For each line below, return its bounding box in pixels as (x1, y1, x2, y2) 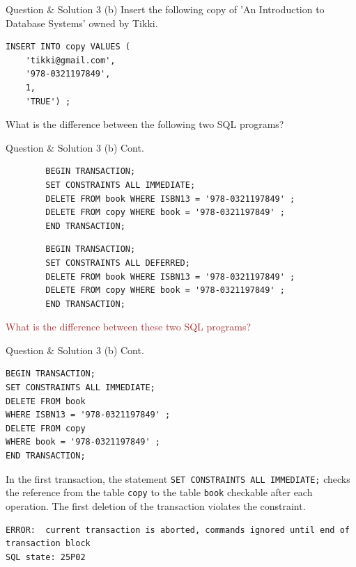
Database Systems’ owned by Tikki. (6, 15, 158, 30)
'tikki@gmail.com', (25, 55, 116, 65)
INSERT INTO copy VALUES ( (6, 42, 130, 52)
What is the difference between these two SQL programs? (6, 319, 251, 334)
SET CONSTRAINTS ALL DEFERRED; (45, 257, 190, 268)
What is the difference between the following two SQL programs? (6, 117, 284, 131)
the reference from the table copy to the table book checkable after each (6, 485, 313, 500)
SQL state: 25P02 (6, 552, 86, 562)
